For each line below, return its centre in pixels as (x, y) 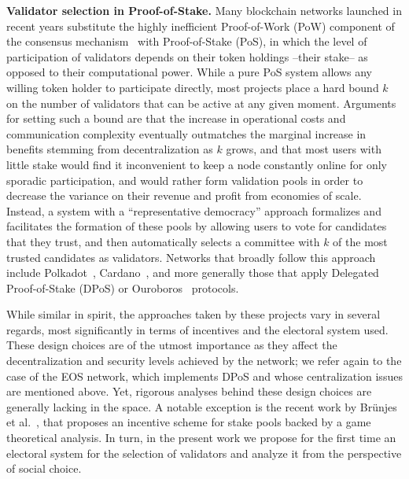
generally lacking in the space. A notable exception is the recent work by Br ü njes (202, 406)
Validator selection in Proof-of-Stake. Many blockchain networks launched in (204, 10)
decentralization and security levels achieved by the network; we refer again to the (204, 361)
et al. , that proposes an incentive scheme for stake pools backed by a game (189, 422)
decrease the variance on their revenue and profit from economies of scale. (184, 195)
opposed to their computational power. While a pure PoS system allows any (189, 72)
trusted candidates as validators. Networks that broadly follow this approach (191, 257)
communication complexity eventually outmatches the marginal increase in (186, 133)
